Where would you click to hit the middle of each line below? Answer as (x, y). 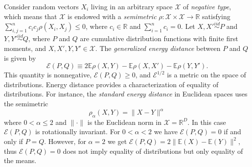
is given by (20, 58)
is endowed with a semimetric (112, 16)
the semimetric (26, 103)
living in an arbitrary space (132, 6)
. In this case (207, 122)
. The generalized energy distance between (158, 48)
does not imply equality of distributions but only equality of (153, 151)
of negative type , (207, 6)
